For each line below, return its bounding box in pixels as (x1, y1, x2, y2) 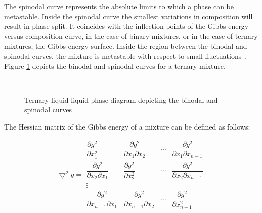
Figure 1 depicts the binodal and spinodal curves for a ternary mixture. (4, 60, 226, 71)
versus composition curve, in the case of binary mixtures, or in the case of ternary (4, 30, 258, 41)
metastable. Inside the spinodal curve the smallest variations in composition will (4, 11, 253, 21)
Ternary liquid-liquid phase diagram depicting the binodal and (24, 94, 218, 105)
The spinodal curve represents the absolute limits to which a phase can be (4, 1, 234, 11)
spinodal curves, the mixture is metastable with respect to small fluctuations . (4, 50, 247, 61)
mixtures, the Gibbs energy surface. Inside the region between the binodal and (4, 40, 247, 51)
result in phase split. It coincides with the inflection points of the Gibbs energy (4, 21, 249, 31)
